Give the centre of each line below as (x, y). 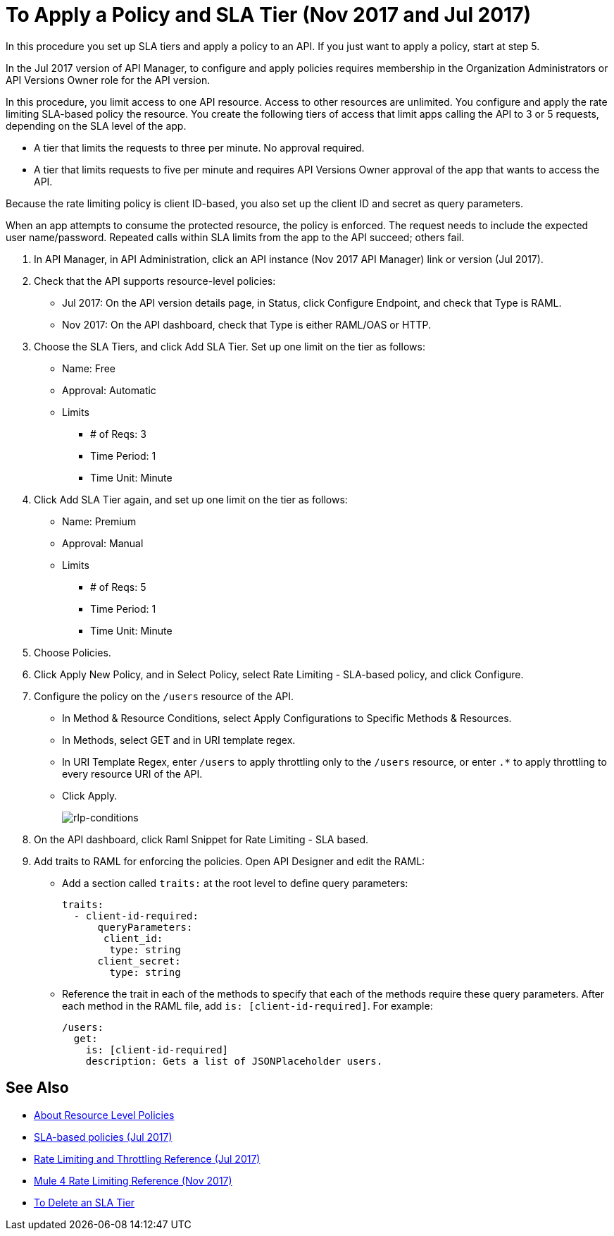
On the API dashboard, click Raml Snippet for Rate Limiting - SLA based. (201, 839)
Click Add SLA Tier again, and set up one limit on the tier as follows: (191, 499)
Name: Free (89, 368)
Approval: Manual (103, 543)
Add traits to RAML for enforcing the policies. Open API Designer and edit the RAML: (230, 861)
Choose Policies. (73, 652)
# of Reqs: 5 (118, 587)
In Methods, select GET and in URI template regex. (179, 740)
